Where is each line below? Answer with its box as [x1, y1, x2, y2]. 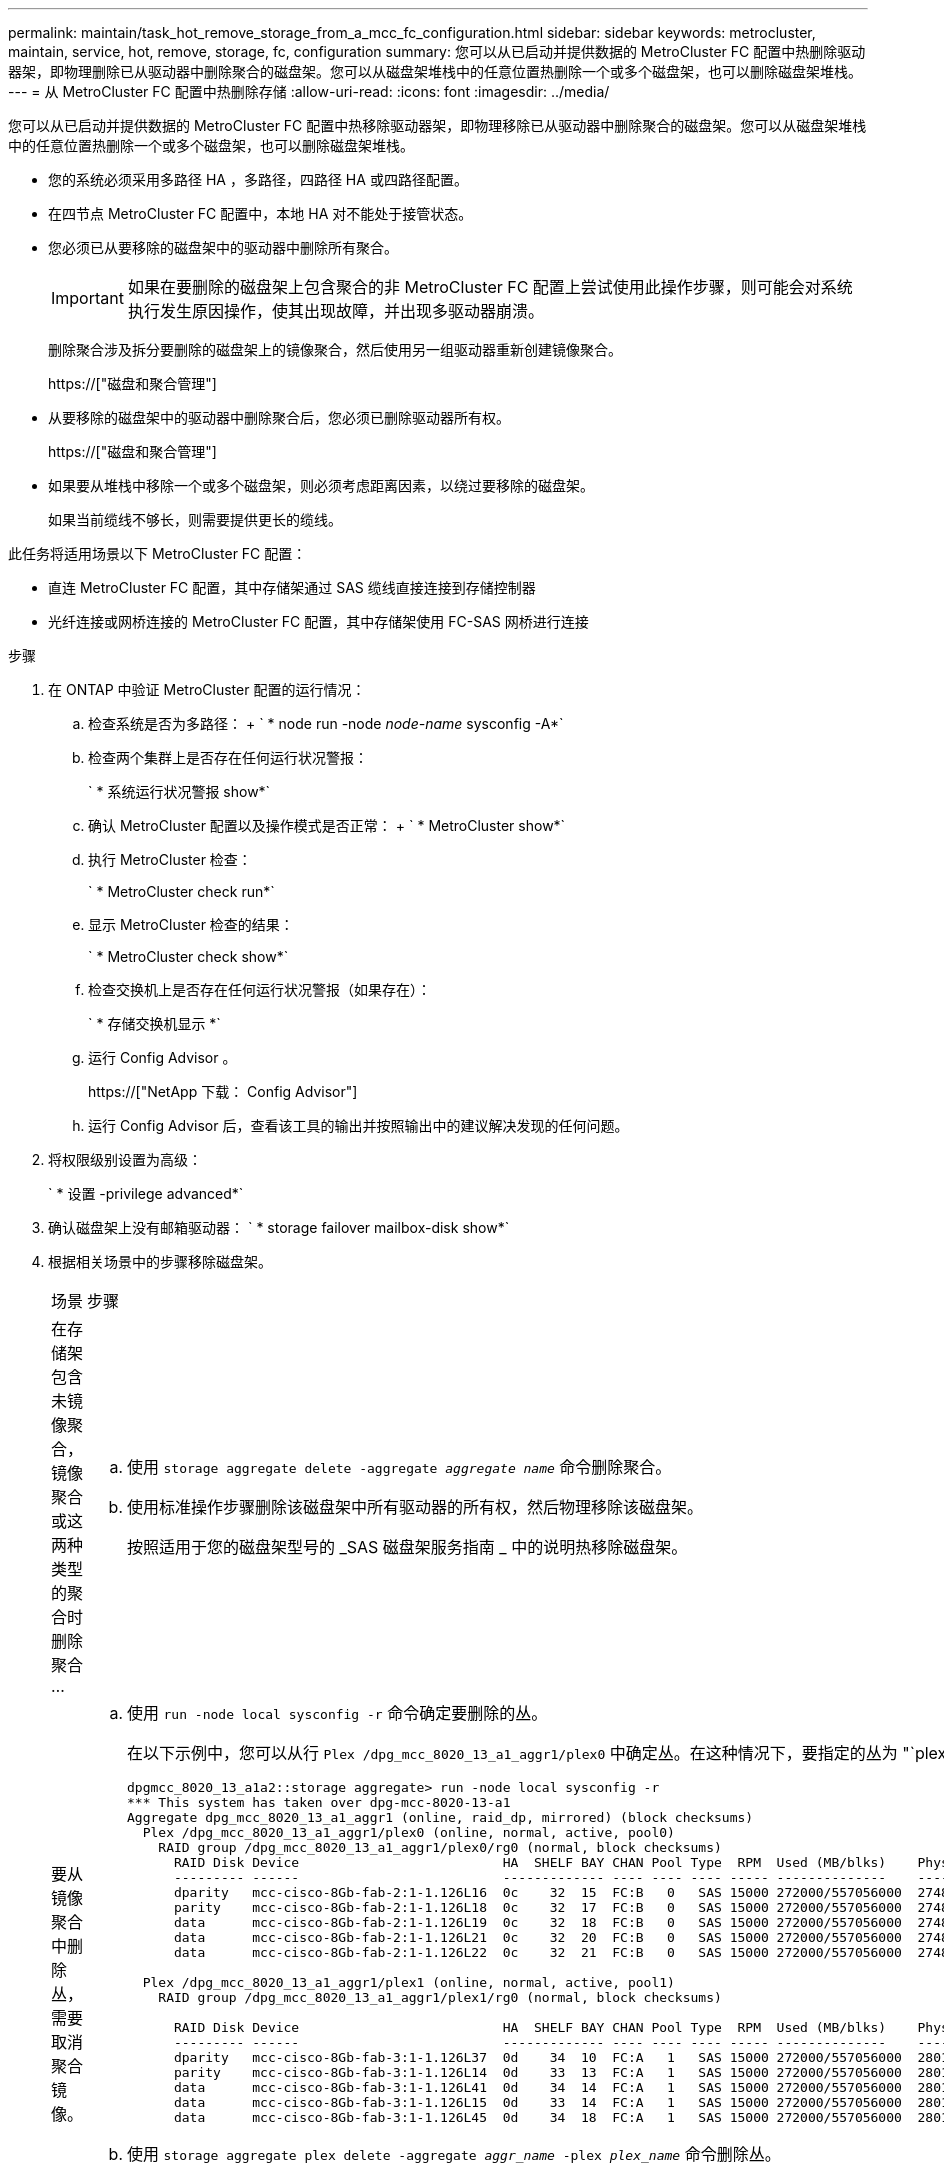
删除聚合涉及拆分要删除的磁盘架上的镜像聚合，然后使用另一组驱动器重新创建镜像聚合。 [48, 341, 622, 358]
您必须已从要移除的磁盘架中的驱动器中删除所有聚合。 [48, 239, 398, 256]
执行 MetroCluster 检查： [88, 851, 252, 868]
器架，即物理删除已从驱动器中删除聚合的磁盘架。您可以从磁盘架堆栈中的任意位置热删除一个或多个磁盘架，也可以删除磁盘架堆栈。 [8, 63, 862, 80]
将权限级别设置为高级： [48, 1151, 202, 1168]
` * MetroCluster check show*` [88, 948, 289, 965]
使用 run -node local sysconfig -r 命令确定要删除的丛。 [127, 1703, 548, 1723]
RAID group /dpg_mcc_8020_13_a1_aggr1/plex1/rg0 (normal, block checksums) [158, 1990, 722, 2005]
